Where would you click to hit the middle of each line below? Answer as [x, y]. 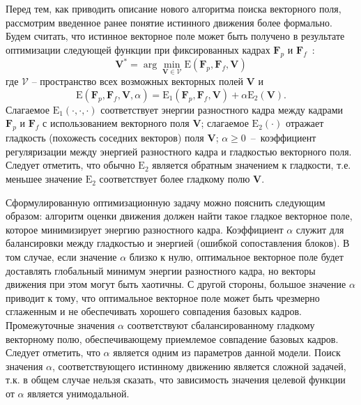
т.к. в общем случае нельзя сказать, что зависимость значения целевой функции [176, 380]
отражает [305, 123]
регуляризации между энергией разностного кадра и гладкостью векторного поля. [179, 151]
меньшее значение [44, 179]
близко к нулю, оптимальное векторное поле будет [236, 257]
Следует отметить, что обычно [70, 165]
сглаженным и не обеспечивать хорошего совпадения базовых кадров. [154, 311]
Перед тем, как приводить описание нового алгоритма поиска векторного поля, [174, 8]
